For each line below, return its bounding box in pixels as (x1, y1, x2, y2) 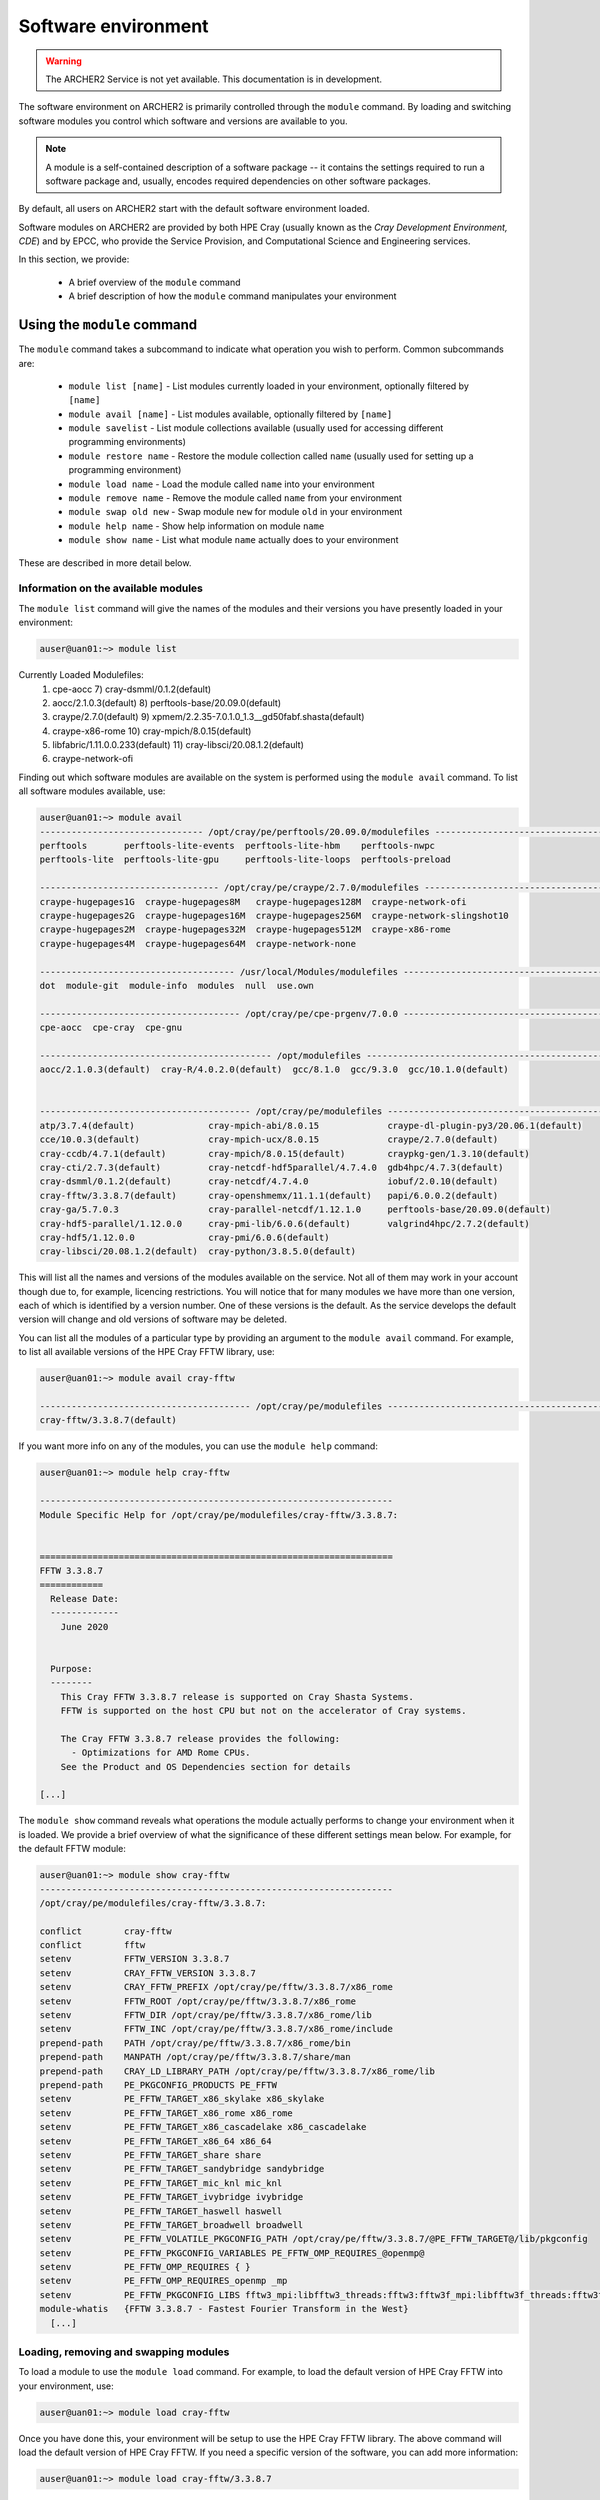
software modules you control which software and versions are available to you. (18, 115, 348, 127)
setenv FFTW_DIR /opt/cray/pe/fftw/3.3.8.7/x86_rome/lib (39, 2010, 372, 2021)
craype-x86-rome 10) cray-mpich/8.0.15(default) (52, 725, 252, 737)
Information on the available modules (18, 581, 204, 595)
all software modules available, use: (18, 785, 166, 797)
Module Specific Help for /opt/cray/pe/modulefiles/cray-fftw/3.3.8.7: (39, 1509, 399, 1520)
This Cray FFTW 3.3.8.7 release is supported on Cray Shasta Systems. (60, 1691, 415, 1702)
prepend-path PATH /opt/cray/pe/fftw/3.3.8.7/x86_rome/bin (39, 2037, 351, 2049)
